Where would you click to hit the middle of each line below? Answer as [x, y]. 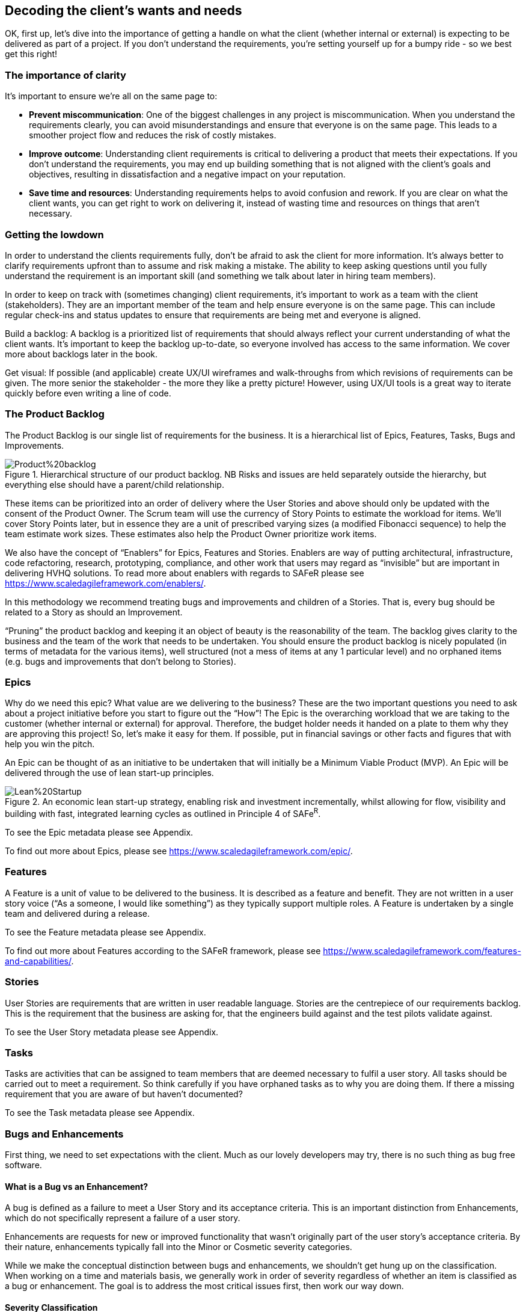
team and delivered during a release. [78, 913]
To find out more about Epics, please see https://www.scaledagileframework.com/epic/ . [179, 851]
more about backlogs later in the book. [81, 354]
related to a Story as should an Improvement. [94, 612]
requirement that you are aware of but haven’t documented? [124, 1094]
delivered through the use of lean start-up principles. [109, 773]
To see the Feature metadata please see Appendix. [106, 932]
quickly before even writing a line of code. [88, 393]
